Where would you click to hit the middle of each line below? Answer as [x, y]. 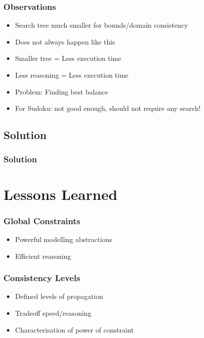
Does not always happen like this [65, 41]
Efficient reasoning [43, 256]
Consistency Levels [42, 278]
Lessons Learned [61, 194]
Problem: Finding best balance [61, 91]
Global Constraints [42, 220]
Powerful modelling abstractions [63, 239]
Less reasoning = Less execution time [72, 75]
